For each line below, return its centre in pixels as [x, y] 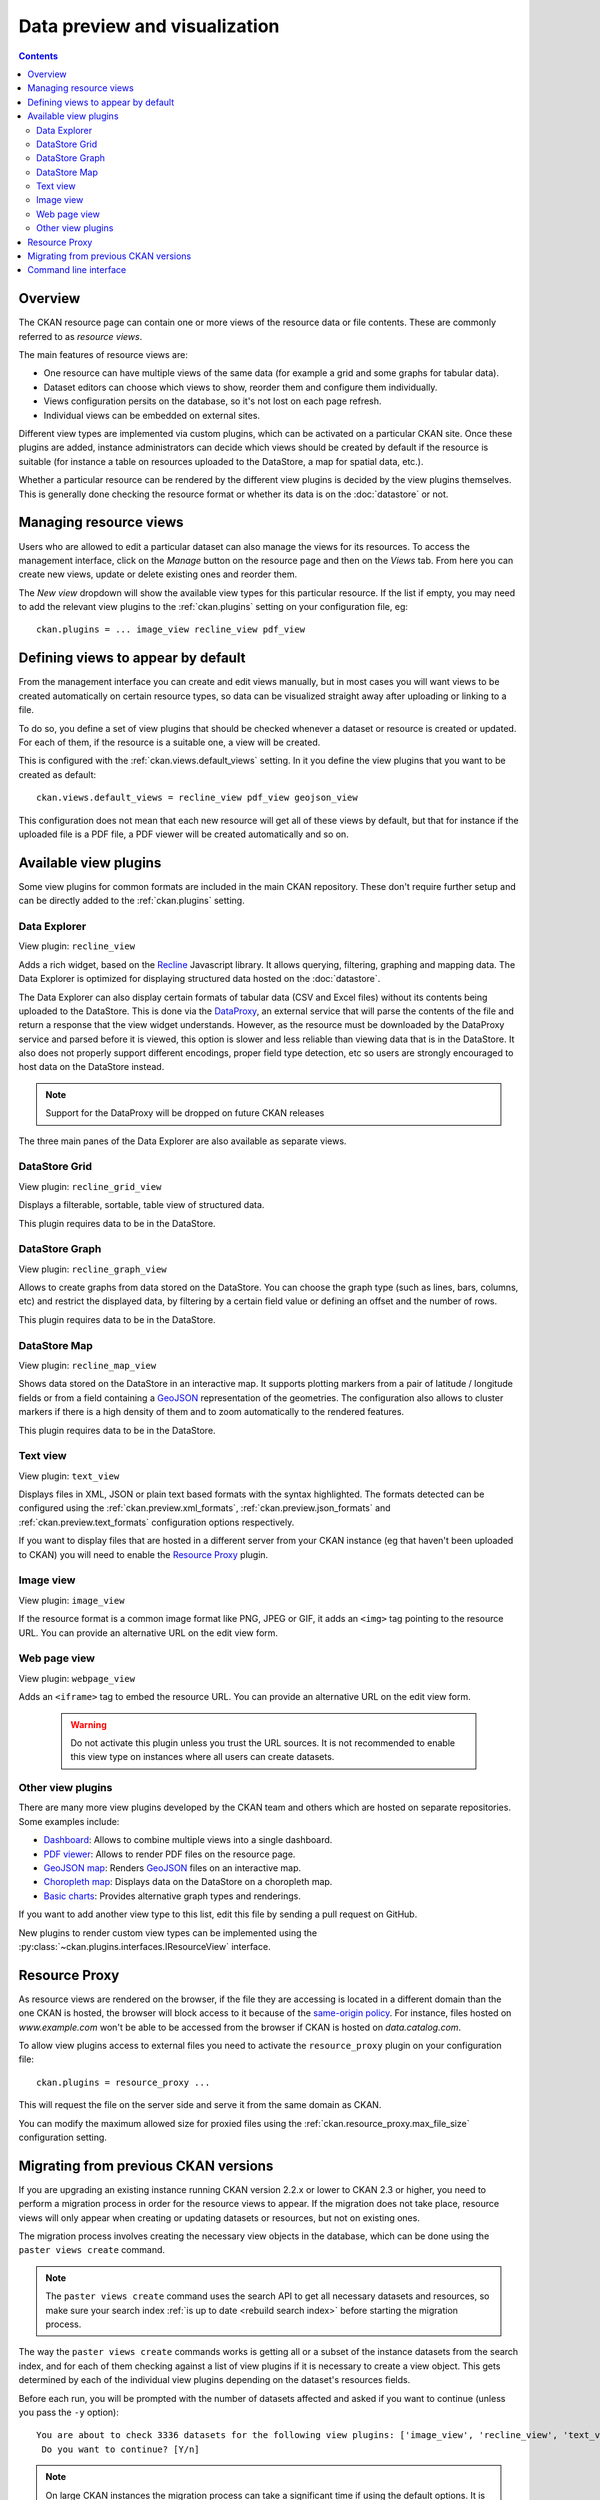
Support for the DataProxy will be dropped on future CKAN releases [185, 1113]
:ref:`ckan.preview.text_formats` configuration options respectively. [156, 1522]
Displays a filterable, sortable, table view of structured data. [141, 1205]
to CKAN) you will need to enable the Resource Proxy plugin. [143, 1554]
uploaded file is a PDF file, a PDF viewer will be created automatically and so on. [183, 834]
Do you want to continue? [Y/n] [120, 2449]
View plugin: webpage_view [76, 1678]
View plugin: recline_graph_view [92, 1269]
